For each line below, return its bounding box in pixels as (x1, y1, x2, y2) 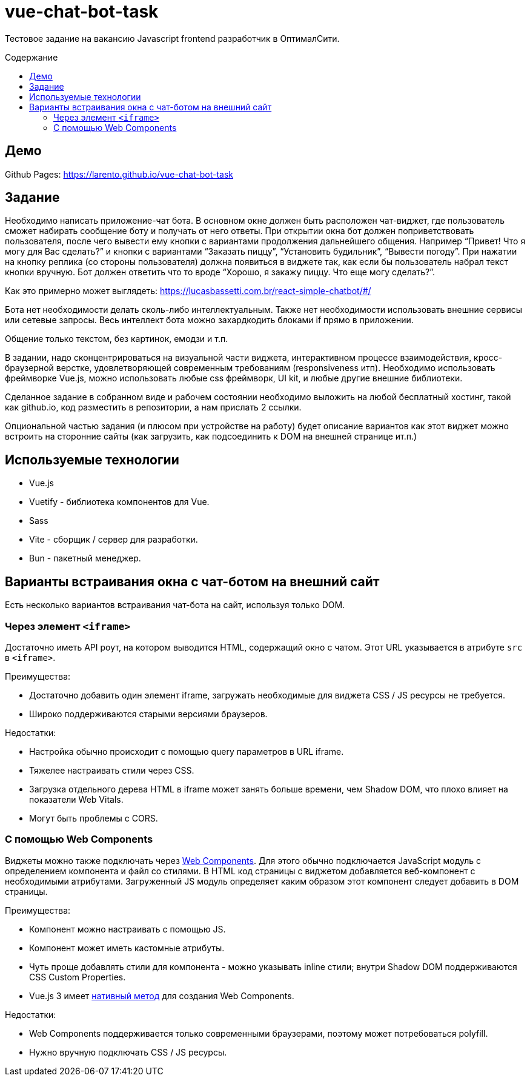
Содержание (5, 52, 58, 62)
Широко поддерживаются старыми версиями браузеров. (29, 708, 268, 719)
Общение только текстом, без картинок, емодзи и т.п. (5, 333, 228, 344)
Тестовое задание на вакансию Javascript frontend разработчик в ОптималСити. (5, 33, 340, 44)
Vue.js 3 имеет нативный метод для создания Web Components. (29, 990, 294, 1001)
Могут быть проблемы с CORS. (29, 812, 158, 823)
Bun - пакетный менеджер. (29, 553, 141, 564)
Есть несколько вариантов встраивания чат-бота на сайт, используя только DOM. (5, 600, 345, 611)
